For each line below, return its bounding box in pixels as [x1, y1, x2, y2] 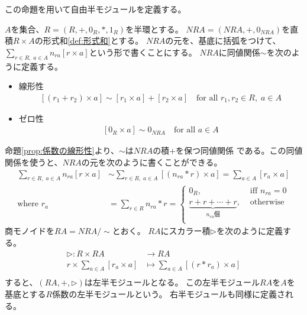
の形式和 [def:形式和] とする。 [34, 34, 144, 47]
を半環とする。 [125, 22, 183, 35]
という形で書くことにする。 [89, 46, 197, 58]
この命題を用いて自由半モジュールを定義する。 [5, 3, 186, 15]
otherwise [250, 198, 285, 207]
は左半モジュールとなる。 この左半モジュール [84, 276, 260, 288]
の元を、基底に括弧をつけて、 [165, 34, 281, 47]
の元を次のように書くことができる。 [81, 156, 222, 168]
